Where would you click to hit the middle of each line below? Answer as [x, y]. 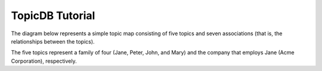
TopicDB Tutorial [53, 16]
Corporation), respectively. [44, 61]
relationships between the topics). [53, 41]
